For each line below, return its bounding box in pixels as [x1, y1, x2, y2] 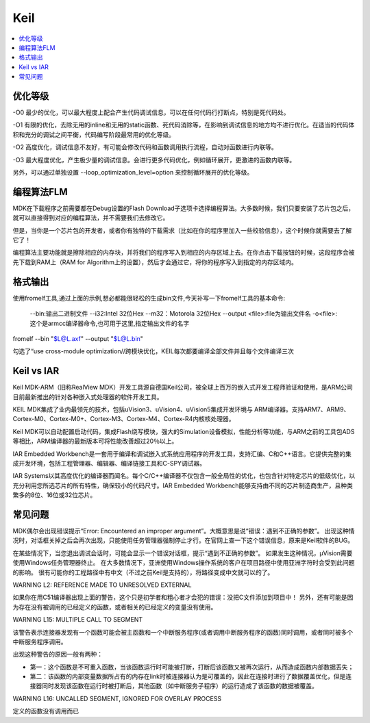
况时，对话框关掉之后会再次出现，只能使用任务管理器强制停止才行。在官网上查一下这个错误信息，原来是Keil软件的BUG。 [12, 536, 354, 544]
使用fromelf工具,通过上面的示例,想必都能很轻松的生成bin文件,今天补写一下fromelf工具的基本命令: [12, 294, 286, 302]
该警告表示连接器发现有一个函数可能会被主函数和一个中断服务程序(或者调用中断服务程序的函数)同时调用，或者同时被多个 [12, 628, 354, 636]
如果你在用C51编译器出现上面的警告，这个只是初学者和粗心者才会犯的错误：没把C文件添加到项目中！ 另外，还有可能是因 [12, 593, 354, 602]
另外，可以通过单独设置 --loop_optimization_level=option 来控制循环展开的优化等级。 [12, 168, 254, 176]
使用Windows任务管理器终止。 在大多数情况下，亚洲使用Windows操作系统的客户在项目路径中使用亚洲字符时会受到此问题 [12, 559, 355, 567]
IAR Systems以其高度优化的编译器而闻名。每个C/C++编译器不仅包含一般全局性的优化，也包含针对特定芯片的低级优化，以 [12, 472, 356, 480]
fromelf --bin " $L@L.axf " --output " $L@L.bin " [12, 334, 144, 342]
